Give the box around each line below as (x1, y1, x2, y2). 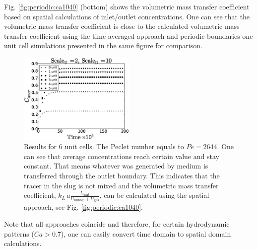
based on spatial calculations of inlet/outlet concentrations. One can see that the (4, 11, 250, 21)
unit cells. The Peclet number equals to (64, 141, 184, 152)
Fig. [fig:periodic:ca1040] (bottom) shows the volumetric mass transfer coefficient (4, 1, 250, 11)
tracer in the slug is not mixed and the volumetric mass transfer (24, 180, 219, 190)
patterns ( (4, 228, 34, 239)
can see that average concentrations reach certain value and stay (24, 151, 219, 161)
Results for (24, 141, 57, 152)
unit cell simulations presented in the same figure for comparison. (4, 40, 202, 51)
